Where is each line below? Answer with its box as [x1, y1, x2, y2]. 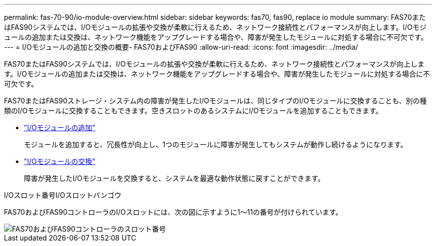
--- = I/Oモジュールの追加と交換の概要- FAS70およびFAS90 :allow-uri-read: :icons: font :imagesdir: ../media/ [4, 43, 358, 51]
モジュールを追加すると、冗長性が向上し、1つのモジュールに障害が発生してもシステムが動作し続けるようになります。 [24, 140, 408, 149]
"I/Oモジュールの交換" [24, 157, 96, 165]
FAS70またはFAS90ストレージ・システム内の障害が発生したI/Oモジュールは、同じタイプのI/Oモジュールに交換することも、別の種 [4, 96, 427, 105]
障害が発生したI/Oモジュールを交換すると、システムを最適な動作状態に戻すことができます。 [24, 174, 325, 182]
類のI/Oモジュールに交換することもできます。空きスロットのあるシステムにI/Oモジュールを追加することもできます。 [4, 106, 383, 115]
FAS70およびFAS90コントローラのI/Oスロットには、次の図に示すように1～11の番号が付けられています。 [4, 208, 343, 216]
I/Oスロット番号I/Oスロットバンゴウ [4, 191, 121, 199]
